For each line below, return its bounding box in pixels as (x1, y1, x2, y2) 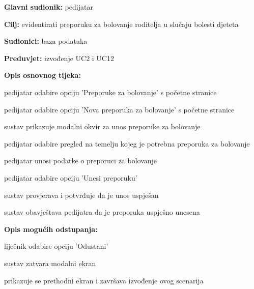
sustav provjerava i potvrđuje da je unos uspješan (4, 189, 159, 200)
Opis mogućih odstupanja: (4, 223, 98, 234)
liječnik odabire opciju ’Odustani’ (4, 241, 108, 251)
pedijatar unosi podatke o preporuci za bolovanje (4, 155, 157, 166)
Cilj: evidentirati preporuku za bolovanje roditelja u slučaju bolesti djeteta (4, 18, 239, 29)
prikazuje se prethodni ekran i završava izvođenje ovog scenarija (4, 275, 204, 285)
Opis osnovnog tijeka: (4, 70, 81, 80)
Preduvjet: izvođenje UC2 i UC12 (4, 52, 114, 63)
